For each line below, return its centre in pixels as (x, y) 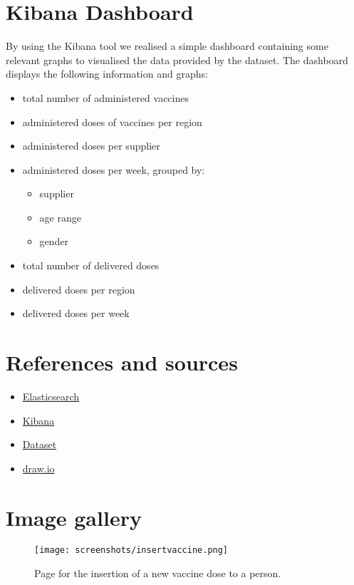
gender (54, 241)
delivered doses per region (79, 289)
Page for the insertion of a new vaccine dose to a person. (158, 573)
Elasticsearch (51, 396)
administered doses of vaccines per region (112, 121)
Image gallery (74, 517)
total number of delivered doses (91, 265)
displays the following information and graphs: (107, 74)
